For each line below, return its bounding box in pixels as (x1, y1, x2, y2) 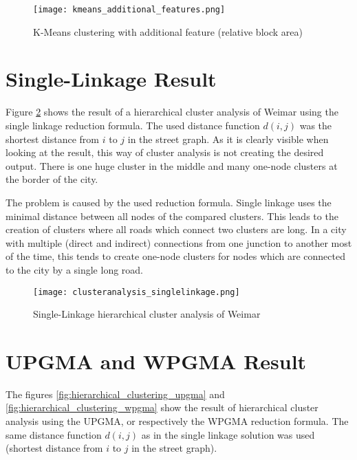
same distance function (6, 427, 102, 441)
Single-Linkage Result (6, 65, 217, 93)
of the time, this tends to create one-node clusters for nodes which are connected (6, 249, 345, 263)
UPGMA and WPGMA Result (6, 347, 307, 375)
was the (299, 118, 332, 132)
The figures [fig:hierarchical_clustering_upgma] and (6, 386, 225, 401)
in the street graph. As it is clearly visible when (127, 131, 329, 146)
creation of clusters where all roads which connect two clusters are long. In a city (6, 222, 347, 237)
